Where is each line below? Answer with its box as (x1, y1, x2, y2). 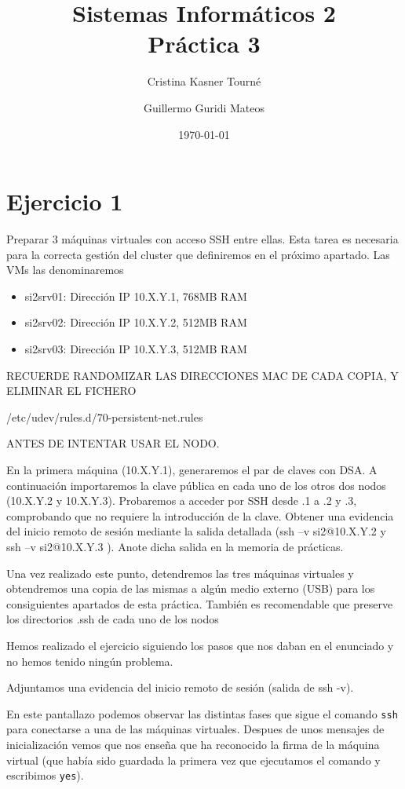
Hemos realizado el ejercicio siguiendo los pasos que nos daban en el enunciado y (6, 637, 394, 653)
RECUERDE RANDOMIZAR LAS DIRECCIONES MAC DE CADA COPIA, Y (6, 367, 399, 383)
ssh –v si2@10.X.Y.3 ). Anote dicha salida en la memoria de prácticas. (6, 538, 344, 554)
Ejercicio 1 (6, 185, 123, 217)
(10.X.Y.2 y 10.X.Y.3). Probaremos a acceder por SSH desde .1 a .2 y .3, (6, 492, 357, 509)
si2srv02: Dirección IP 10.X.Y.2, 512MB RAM (24, 314, 247, 331)
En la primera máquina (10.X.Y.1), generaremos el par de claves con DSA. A (6, 461, 378, 477)
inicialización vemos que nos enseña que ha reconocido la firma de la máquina (6, 736, 380, 752)
